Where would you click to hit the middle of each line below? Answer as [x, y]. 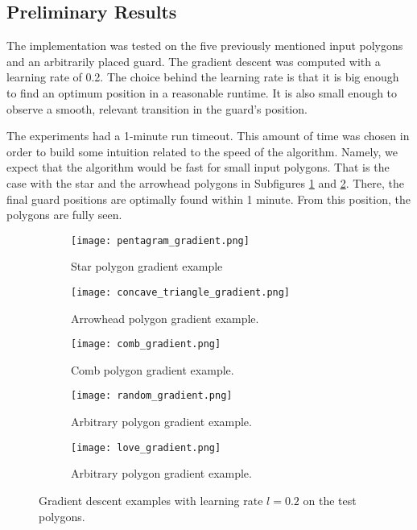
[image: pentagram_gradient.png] [160, 240]
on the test [330, 500]
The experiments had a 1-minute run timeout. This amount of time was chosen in [208, 136]
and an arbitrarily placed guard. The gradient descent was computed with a [194, 61]
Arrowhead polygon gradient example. [165, 318]
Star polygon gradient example [147, 266]
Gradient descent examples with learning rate [151, 500]
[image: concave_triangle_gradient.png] [181, 292]
